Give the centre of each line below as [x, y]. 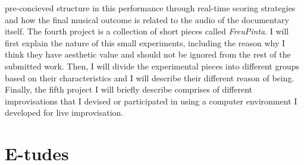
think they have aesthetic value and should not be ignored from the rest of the [148, 54]
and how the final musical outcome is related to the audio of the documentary [147, 19]
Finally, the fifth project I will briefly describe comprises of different [129, 89]
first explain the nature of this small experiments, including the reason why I [145, 42]
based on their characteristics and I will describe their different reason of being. [150, 77]
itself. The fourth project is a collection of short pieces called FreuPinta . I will [147, 31]
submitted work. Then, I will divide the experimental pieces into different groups [152, 66]
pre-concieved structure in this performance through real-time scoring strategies [150, 8]
